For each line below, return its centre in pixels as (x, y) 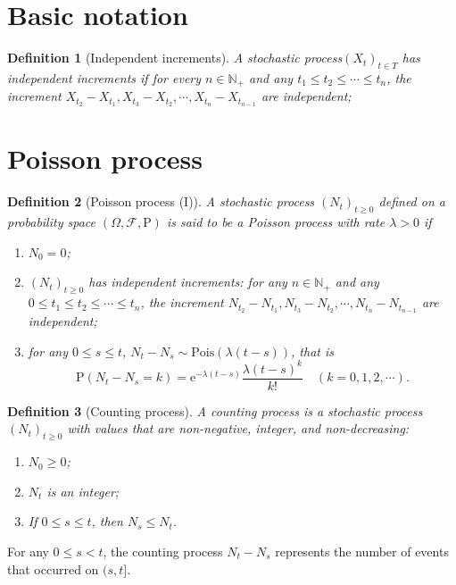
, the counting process (163, 551)
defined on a (412, 201)
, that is (313, 351)
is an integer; (83, 491)
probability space (51, 222)
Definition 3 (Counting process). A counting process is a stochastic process (215, 410)
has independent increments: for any (188, 282)
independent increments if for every (104, 77)
